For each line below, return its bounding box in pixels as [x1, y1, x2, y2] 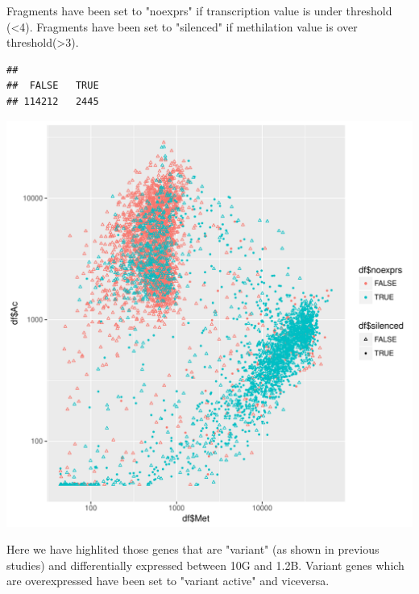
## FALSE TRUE [6, 80, 99, 92]
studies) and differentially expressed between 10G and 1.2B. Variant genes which [6, 556, 404, 573]
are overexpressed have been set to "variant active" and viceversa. [6, 572, 330, 589]
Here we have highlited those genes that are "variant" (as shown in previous [6, 541, 380, 558]
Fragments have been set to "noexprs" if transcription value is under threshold [6, 2, 392, 19]
